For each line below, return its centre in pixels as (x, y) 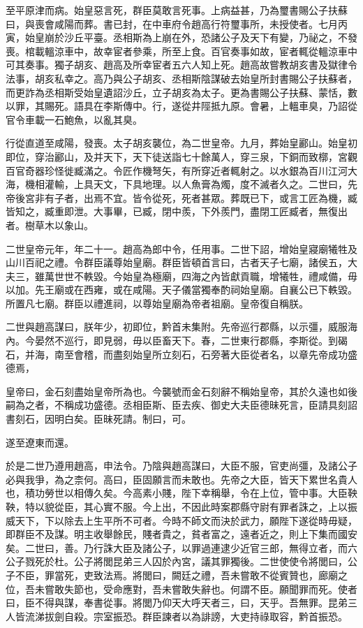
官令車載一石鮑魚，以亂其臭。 (74, 119)
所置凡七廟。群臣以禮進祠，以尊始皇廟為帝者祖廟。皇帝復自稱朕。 (157, 303)
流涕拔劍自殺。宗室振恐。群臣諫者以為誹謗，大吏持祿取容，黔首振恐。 (186, 616)
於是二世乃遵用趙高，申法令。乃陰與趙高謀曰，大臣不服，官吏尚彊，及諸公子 (181, 466)
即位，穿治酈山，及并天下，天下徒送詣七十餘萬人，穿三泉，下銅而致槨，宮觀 (181, 156)
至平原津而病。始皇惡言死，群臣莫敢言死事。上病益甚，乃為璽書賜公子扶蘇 (177, 10)
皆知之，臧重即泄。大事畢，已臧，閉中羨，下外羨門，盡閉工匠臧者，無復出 (177, 211)
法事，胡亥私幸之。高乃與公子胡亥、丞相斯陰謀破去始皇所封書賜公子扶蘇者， (181, 78)
